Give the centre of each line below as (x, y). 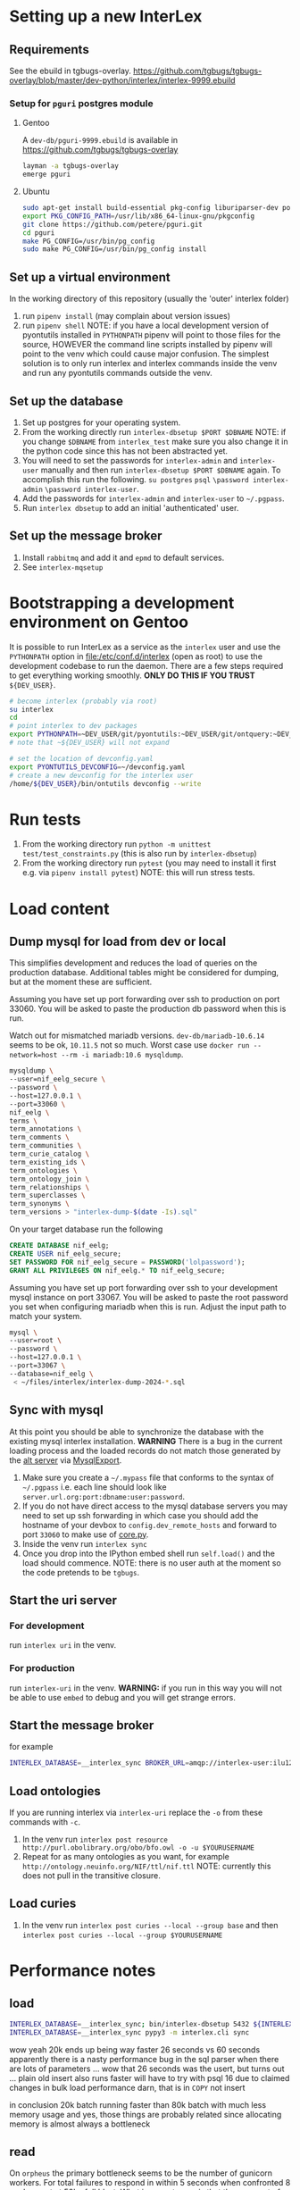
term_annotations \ (46, 1129)
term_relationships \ (50, 1187)
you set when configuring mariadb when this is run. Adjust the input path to (148, 1307)
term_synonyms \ (39, 1204)
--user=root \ (36, 1341)
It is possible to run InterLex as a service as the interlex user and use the (145, 647)
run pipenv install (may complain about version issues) (126, 316)
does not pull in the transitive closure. (91, 1876)
